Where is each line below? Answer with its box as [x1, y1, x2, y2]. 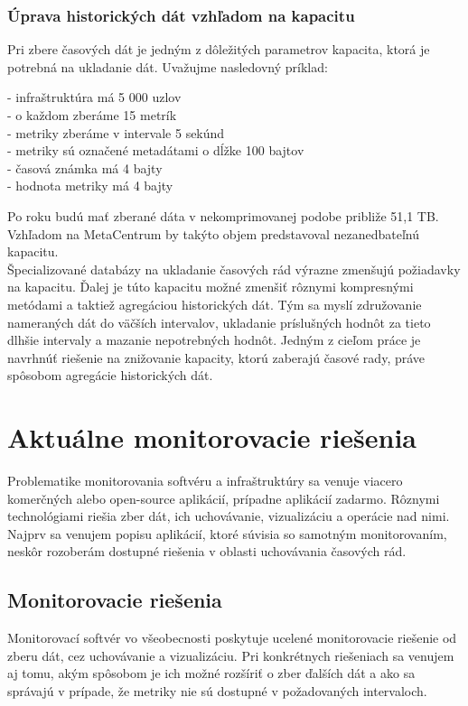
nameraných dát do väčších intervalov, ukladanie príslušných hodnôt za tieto [7, 312, 431, 331]
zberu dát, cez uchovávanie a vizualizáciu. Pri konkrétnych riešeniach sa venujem [7, 646, 454, 664]
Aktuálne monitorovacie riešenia [7, 419, 417, 456]
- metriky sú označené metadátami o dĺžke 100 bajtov [7, 141, 304, 160]
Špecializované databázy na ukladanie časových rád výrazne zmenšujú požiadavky [7, 259, 461, 278]
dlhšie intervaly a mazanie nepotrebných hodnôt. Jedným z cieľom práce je [7, 330, 421, 349]
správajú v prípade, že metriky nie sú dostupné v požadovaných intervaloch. [7, 681, 427, 700]
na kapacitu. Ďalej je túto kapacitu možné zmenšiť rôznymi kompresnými [7, 277, 414, 296]
